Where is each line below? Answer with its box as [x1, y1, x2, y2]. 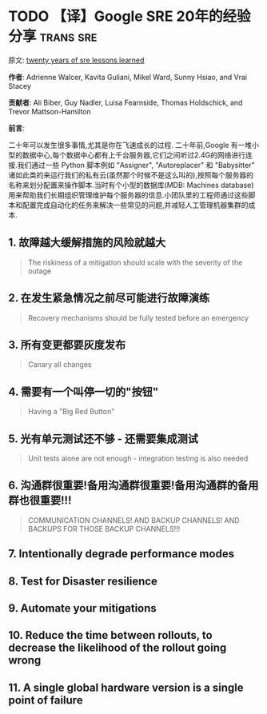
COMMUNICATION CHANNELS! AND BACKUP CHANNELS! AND [27, 515, 240, 525]
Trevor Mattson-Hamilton [8, 106, 92, 116]
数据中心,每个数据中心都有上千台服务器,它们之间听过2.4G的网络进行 [22, 150, 246, 160]
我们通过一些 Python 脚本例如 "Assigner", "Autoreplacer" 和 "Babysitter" [17, 160, 255, 170]
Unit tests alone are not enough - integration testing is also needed [27, 453, 249, 463]
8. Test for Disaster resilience [8, 574, 158, 588]
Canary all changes [27, 360, 92, 369]
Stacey [8, 81, 32, 90]
